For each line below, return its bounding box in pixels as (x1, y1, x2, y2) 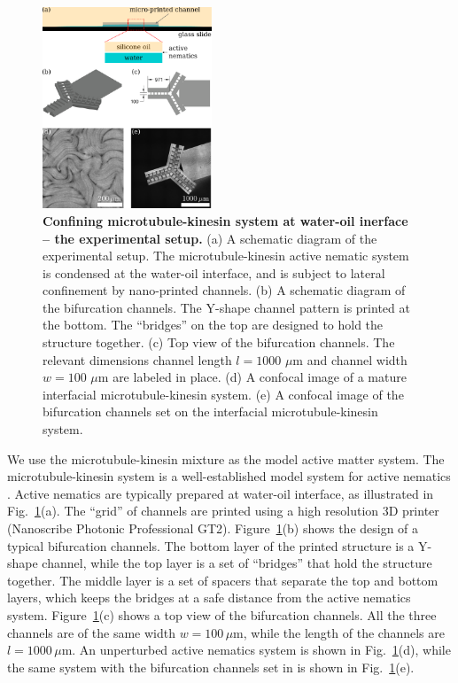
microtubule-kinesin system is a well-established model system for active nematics (7, 467, 451, 485)
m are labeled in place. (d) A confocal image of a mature (97, 368, 407, 386)
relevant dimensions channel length (43, 350, 232, 369)
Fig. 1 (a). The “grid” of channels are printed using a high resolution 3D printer (7, 501, 439, 520)
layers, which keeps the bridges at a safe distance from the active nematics (7, 588, 411, 607)
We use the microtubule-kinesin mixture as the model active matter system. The (7, 449, 445, 468)
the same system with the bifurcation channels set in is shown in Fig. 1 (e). (7, 657, 415, 676)
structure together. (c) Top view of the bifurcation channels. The (43, 333, 395, 352)
